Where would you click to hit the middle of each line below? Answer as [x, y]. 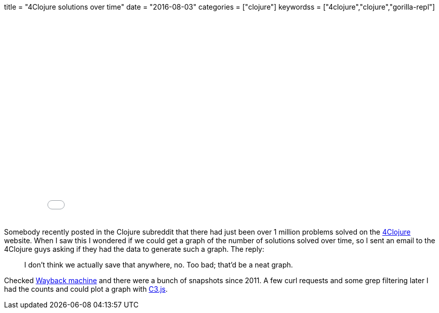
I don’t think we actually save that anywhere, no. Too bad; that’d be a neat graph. [159, 265]
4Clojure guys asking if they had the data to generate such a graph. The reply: [134, 249]
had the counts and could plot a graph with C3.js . [86, 289]
